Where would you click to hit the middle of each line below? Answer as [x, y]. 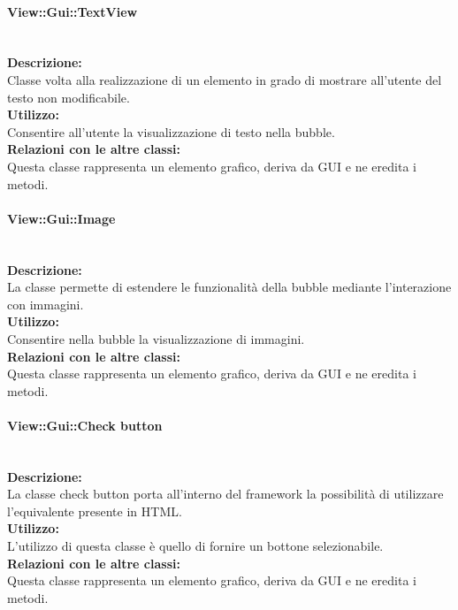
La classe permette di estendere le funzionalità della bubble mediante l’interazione [229, 287]
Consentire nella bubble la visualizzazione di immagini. [156, 338]
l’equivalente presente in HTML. [95, 511]
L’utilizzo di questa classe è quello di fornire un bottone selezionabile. [195, 546]
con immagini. [46, 304]
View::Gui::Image [61, 218]
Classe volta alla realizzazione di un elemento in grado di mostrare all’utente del [225, 79]
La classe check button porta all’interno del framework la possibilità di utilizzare [225, 494]
